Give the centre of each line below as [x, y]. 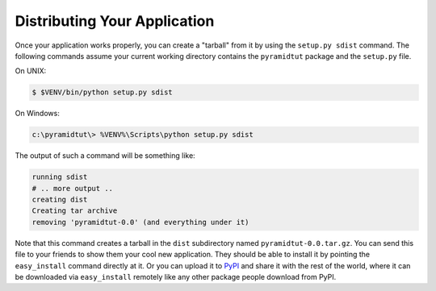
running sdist [60, 177]
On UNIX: [31, 71]
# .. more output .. [72, 188]
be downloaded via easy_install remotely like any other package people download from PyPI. [176, 276]
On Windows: [37, 114]
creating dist [60, 200]
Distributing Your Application [115, 21]
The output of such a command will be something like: [105, 156]
